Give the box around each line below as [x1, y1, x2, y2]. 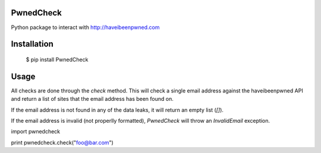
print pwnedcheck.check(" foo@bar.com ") [11, 139, 114, 146]
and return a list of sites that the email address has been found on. [11, 95, 174, 103]
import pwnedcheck [11, 128, 61, 135]
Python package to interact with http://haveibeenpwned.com [11, 24, 160, 31]
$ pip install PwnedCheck [26, 56, 89, 63]
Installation [11, 39, 53, 49]
